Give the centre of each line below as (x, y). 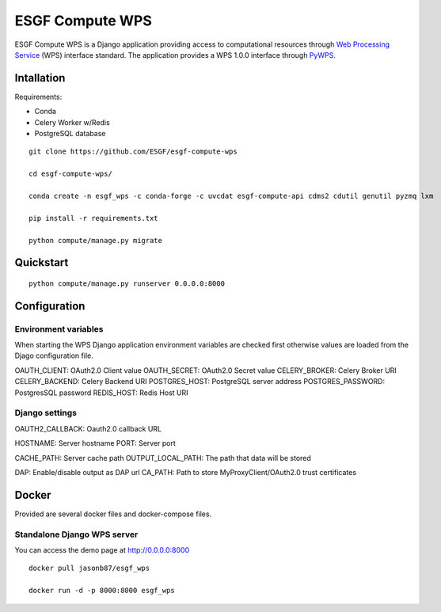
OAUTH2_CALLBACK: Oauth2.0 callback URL (88, 428)
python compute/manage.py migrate (95, 240)
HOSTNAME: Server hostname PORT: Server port (95, 443)
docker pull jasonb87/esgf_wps (89, 568)
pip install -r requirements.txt (93, 218)
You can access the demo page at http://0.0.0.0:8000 (102, 550)
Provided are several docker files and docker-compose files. (113, 514)
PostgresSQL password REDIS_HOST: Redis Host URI (102, 393)
